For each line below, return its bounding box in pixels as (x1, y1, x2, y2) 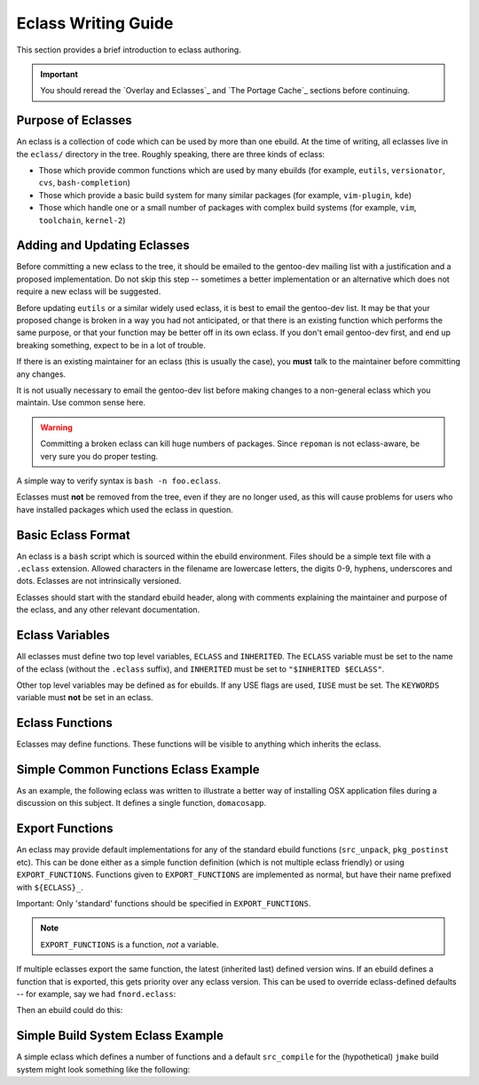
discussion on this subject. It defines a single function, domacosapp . (16, 798, 267, 809)
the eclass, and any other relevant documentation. (16, 604, 200, 615)
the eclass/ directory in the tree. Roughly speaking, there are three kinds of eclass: (16, 148, 326, 159)
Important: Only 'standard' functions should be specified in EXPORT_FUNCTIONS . (16, 898, 311, 908)
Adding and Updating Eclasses (16, 238, 190, 253)
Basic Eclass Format (16, 527, 130, 542)
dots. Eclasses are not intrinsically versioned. (16, 576, 182, 586)
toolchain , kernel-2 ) (38, 214, 126, 226)
